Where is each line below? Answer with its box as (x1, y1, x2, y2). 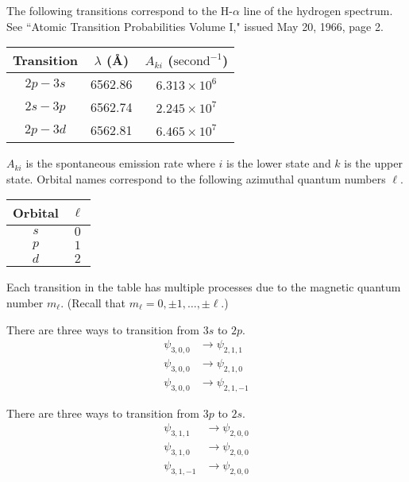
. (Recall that (60, 294, 126, 310)
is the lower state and (226, 155, 331, 172)
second (173, 55, 210, 68)
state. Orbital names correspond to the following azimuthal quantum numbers (6, 170, 386, 187)
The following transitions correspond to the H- (6, 2, 233, 18)
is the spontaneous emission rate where (25, 155, 215, 172)
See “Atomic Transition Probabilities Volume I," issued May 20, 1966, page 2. (6, 17, 384, 34)
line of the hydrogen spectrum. (243, 2, 393, 18)
